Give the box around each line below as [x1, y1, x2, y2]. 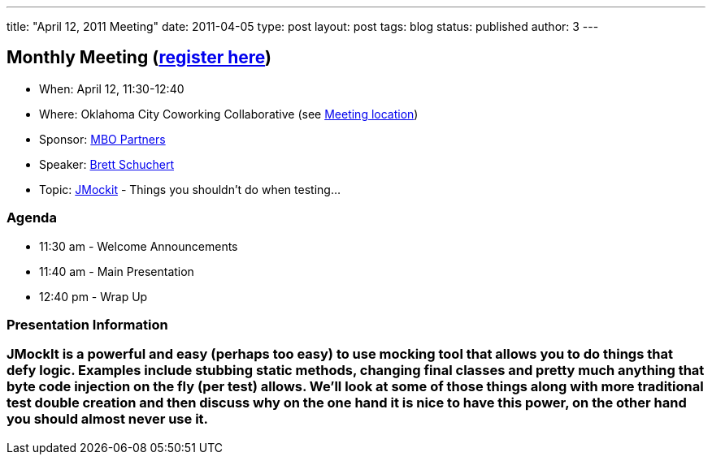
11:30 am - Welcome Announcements [39, 239, 238, 253]
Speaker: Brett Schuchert [39, 157, 175, 171]
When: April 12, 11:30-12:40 [39, 81, 185, 96]
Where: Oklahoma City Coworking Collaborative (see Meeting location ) [39, 106, 419, 121]
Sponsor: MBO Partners [39, 131, 166, 146]
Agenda [7, 209, 57, 226]
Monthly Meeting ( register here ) [7, 47, 272, 68]
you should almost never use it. [7, 411, 209, 428]
